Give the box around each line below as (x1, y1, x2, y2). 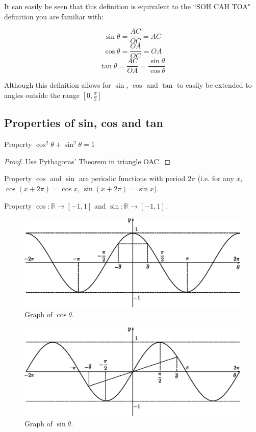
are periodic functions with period (79, 173, 186, 184)
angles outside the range (4, 89, 80, 100)
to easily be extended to (177, 80, 252, 90)
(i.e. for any (197, 173, 234, 184)
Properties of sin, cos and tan (4, 115, 163, 131)
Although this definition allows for (4, 80, 111, 90)
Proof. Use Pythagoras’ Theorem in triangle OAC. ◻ (4, 156, 171, 166)
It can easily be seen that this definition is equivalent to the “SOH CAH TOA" (4, 1, 251, 11)
